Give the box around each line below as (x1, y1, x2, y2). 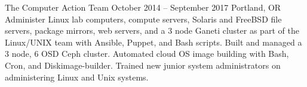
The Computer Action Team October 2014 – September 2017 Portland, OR (5, 1, 281, 13)
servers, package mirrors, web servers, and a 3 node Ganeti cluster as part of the (5, 24, 299, 37)
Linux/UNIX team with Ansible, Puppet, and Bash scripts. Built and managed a (5, 36, 302, 48)
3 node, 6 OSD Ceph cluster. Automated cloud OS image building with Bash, (5, 47, 289, 60)
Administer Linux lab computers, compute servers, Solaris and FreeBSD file (5, 12, 282, 25)
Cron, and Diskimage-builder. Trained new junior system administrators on (5, 59, 281, 71)
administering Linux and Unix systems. (5, 70, 149, 83)
